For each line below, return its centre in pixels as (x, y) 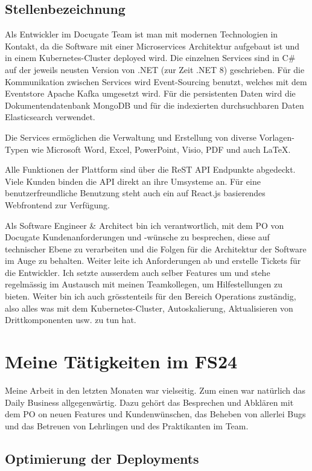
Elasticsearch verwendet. (50, 117)
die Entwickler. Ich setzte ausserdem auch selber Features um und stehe (138, 272)
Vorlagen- (277, 137)
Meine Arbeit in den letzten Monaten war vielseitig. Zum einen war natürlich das (155, 390)
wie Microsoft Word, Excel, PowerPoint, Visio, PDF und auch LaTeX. (161, 149)
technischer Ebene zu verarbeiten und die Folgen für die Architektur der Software (156, 248)
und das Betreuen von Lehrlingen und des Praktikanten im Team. (127, 425)
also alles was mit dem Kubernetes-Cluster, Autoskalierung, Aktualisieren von (149, 308)
